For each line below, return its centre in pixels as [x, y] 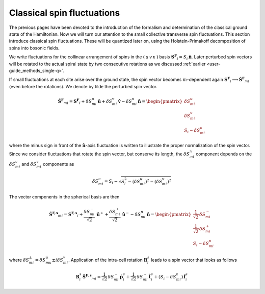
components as [58, 164]
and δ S [29, 164]
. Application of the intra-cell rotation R [108, 260]
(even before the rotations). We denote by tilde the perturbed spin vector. [83, 86]
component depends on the [224, 154]
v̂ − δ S [125, 101]
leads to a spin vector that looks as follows [194, 260]
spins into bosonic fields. [34, 48]
